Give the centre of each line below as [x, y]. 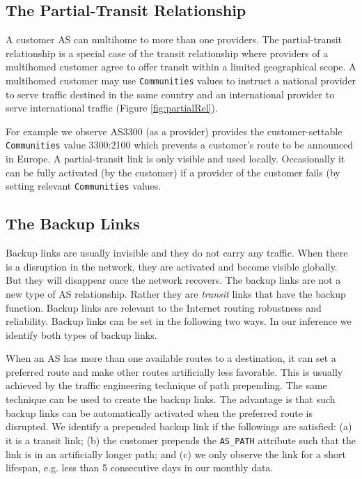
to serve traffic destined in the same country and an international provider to [170, 94]
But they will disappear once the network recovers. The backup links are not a [173, 280]
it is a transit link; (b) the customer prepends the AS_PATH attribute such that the [181, 440]
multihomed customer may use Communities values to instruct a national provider [181, 80]
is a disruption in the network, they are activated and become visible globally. [172, 266]
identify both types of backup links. [81, 334]
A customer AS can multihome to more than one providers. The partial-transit [174, 39]
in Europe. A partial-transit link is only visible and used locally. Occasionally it [175, 159]
